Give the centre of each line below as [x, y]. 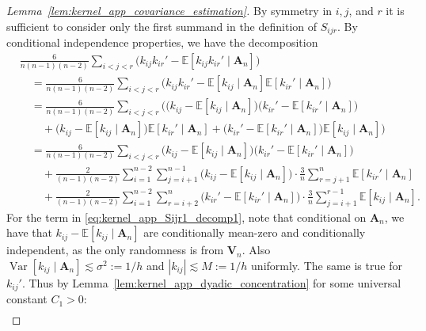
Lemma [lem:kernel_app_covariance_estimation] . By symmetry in [169, 10]
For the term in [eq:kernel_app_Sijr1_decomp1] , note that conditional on [186, 217]
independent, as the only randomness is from [115, 250]
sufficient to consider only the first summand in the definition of [162, 26]
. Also [256, 250]
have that [29, 232]
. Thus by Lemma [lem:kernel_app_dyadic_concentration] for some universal [211, 282]
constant [27, 299]
